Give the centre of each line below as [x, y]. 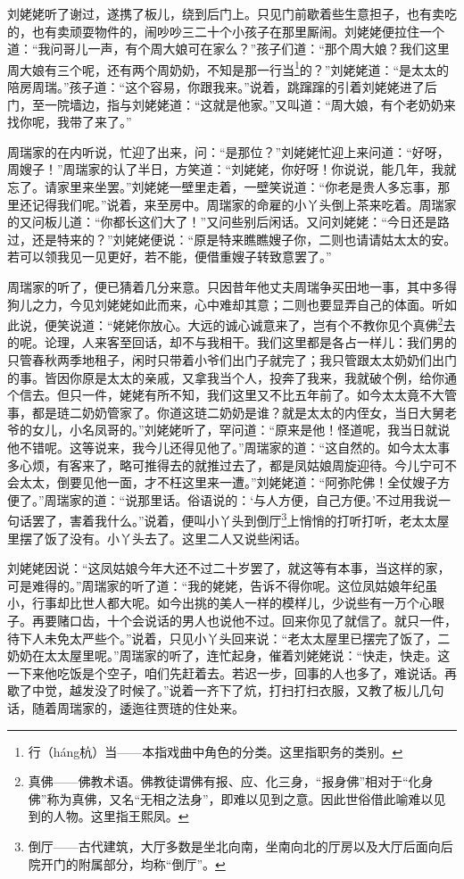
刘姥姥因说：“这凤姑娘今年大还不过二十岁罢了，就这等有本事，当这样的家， [229, 568]
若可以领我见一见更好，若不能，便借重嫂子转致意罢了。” [170, 257]
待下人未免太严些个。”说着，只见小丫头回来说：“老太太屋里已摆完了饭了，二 [229, 638]
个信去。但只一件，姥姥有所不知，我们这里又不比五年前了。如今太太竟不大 [226, 395]
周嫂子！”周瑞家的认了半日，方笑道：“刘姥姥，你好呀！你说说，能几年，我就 [232, 169]
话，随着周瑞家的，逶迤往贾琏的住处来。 [126, 707]
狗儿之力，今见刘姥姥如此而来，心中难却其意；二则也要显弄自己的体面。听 [226, 304]
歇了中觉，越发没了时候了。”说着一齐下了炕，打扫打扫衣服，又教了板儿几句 [226, 690]
